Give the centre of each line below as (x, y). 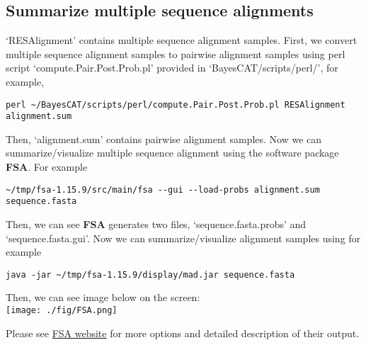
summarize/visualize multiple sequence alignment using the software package (172, 153)
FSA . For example (47, 167)
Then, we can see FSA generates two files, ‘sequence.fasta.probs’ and (156, 224)
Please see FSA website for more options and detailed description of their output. (183, 333)
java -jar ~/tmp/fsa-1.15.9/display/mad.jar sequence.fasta (150, 275)
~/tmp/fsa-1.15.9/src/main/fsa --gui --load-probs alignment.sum (163, 190)
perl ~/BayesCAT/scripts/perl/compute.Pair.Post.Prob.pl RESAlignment (176, 104)
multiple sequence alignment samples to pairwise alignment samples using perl (176, 53)
